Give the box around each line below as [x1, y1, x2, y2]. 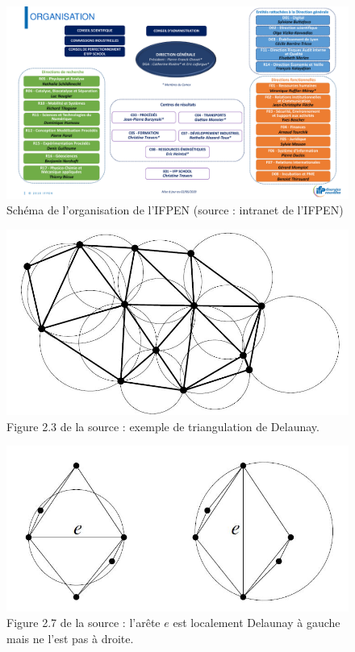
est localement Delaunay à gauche [173, 614, 340, 631]
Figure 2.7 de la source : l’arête [6, 614, 161, 631]
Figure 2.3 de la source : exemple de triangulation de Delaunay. [6, 417, 319, 434]
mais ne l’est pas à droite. [6, 629, 134, 646]
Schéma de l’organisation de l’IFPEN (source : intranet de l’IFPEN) [6, 201, 344, 218]
